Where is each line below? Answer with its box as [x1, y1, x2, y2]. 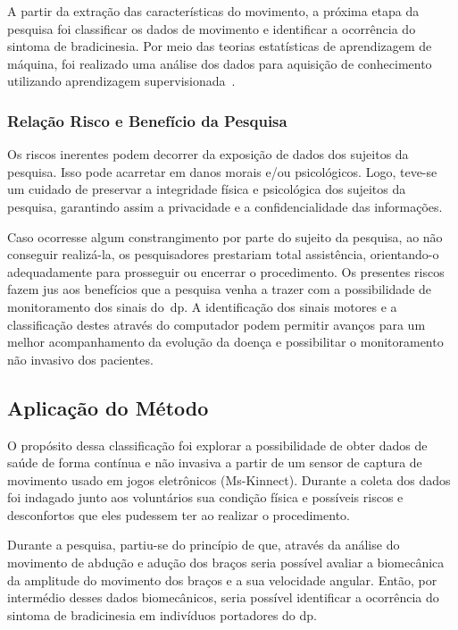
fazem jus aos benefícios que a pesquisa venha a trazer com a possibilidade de [7, 280, 432, 298]
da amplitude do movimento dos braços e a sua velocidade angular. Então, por [7, 570, 437, 589]
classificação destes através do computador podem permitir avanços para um [7, 315, 426, 333]
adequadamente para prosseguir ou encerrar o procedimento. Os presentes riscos [7, 262, 445, 281]
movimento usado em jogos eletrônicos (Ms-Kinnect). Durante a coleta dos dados [7, 470, 451, 489]
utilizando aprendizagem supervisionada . [7, 71, 236, 90]
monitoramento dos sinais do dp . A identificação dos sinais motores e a [7, 297, 397, 315]
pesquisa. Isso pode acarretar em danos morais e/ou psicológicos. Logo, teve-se [7, 162, 437, 181]
